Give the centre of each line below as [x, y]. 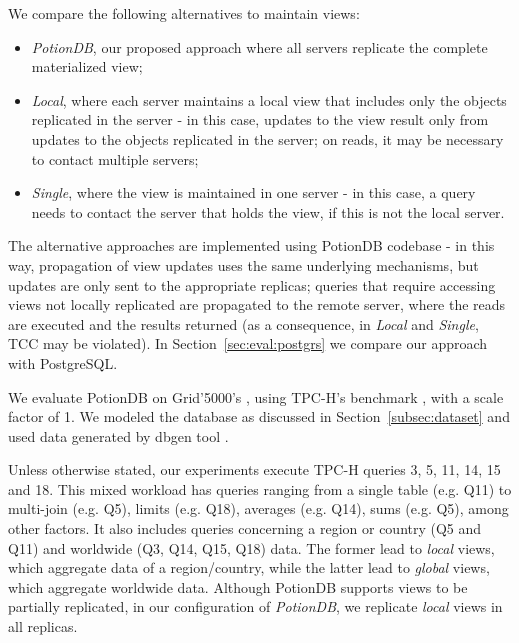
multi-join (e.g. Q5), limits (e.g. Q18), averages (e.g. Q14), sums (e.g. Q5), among [258, 508]
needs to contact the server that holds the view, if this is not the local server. [268, 211]
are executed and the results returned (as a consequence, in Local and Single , [243, 323]
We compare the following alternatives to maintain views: [184, 13]
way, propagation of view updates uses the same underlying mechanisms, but [243, 264]
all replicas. [43, 626]
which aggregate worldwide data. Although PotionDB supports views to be [238, 586]
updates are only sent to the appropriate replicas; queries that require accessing [252, 284]
